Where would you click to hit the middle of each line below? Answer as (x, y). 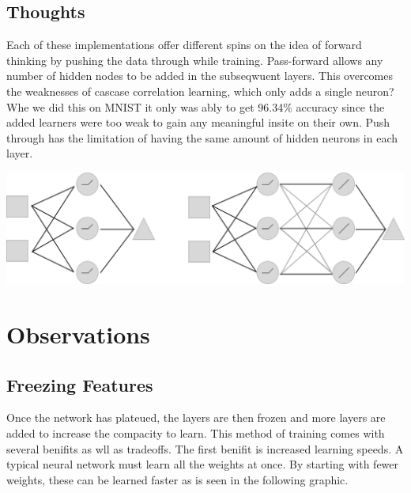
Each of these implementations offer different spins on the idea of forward (184, 45)
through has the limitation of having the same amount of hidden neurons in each (202, 137)
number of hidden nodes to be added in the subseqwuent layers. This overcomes (200, 76)
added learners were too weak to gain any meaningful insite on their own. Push (198, 122)
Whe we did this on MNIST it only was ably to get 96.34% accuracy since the (196, 106)
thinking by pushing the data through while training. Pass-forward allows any (195, 60)
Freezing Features (80, 384)
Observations (78, 334)
